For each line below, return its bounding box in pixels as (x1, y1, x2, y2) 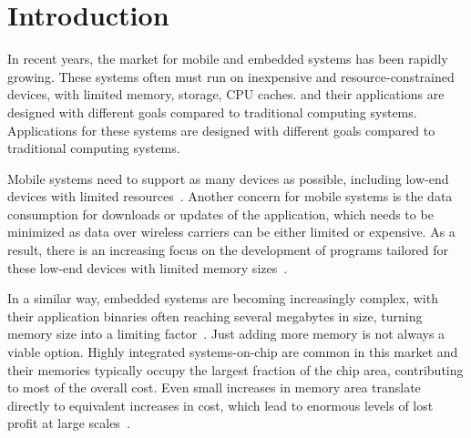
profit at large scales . (7, 413, 130, 433)
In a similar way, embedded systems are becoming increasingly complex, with (7, 289, 438, 308)
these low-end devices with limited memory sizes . (7, 258, 288, 277)
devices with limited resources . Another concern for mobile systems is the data (7, 187, 453, 206)
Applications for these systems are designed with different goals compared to (7, 120, 435, 139)
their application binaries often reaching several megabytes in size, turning (7, 306, 423, 325)
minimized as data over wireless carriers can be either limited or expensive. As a (7, 222, 456, 241)
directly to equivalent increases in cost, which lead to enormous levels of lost (7, 395, 434, 414)
